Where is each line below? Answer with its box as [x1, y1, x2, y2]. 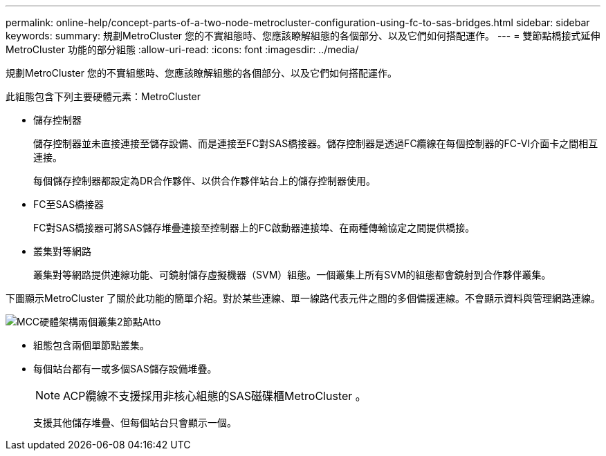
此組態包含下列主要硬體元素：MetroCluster [6, 91, 201, 102]
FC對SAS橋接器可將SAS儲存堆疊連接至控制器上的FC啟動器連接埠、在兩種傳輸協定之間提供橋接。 [33, 222, 475, 234]
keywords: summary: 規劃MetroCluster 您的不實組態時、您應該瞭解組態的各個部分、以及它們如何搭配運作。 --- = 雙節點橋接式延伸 [6, 30, 600, 41]
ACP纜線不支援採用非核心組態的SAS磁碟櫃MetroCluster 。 [63, 389, 367, 403]
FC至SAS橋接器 [33, 198, 104, 210]
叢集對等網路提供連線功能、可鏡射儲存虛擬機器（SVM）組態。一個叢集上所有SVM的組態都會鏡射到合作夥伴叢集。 [33, 269, 551, 281]
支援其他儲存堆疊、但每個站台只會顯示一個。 [33, 417, 237, 428]
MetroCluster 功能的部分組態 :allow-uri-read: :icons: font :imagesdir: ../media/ [6, 44, 359, 55]
